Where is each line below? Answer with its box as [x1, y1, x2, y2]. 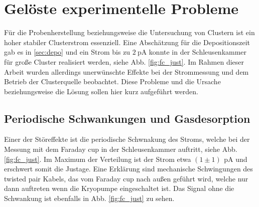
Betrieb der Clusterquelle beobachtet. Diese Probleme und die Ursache [4, 76, 221, 87]
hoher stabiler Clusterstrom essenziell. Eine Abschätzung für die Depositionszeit [4, 37, 250, 47]
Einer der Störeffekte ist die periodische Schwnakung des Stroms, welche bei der [4, 134, 250, 144]
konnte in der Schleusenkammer [149, 47, 247, 57]
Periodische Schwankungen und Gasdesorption [4, 110, 250, 126]
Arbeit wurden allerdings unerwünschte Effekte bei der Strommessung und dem [4, 66, 249, 77]
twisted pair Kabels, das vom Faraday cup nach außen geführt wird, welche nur [4, 173, 248, 183]
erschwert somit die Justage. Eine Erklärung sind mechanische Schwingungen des [4, 163, 253, 174]
